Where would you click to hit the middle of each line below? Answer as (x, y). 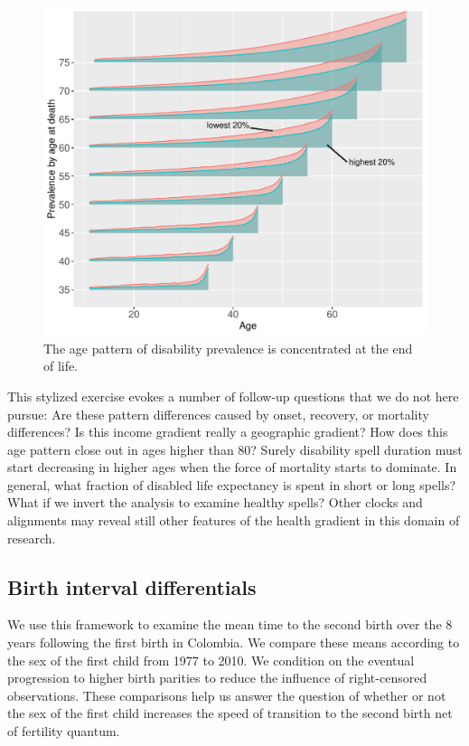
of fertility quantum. (64, 731)
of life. (61, 366)
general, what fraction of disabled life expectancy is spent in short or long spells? (232, 484)
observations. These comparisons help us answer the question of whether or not (227, 695)
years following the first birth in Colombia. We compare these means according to (234, 642)
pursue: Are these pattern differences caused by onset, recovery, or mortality (218, 414)
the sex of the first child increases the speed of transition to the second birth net (230, 713)
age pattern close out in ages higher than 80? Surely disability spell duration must (235, 449)
